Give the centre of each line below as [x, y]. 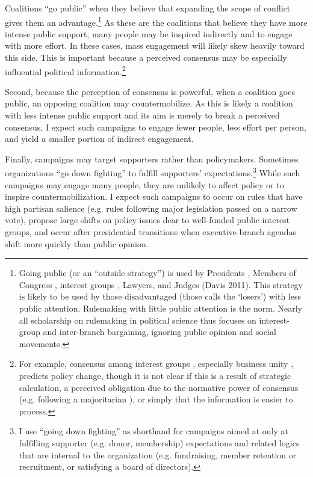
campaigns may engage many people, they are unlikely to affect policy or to [144, 184]
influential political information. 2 [65, 70]
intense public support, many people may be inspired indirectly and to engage [149, 33]
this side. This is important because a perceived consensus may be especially [146, 57]
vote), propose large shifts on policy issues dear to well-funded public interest [147, 220]
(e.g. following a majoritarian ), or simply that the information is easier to [156, 399]
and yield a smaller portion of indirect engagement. [99, 139]
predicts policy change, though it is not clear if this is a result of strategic [155, 375]
